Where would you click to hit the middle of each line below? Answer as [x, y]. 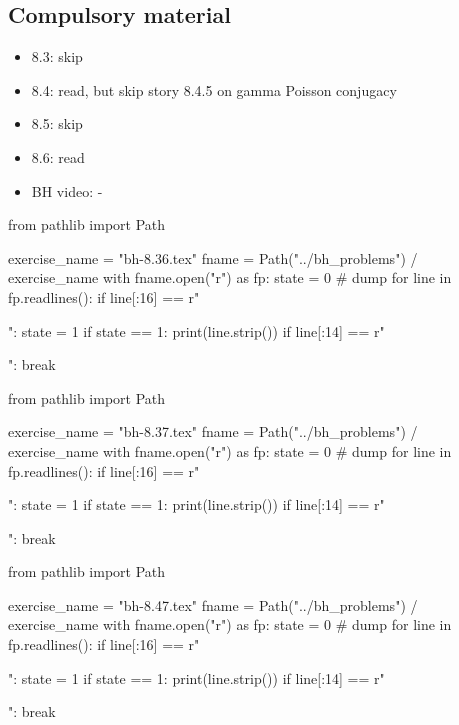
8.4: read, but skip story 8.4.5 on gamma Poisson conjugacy [214, 89]
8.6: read [58, 156]
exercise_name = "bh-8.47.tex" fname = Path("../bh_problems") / [213, 604]
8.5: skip [57, 123]
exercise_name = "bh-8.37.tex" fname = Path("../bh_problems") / [213, 431]
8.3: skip [57, 56]
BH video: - [67, 190]
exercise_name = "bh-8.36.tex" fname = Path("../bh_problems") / [213, 257]
